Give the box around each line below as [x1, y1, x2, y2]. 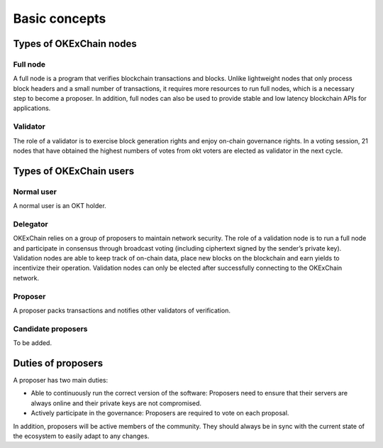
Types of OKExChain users [13, 165, 135, 177]
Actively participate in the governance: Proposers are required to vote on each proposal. [30, 409, 289, 417]
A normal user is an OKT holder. [13, 202, 106, 210]
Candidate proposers [13, 324, 88, 334]
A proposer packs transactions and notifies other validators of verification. [13, 306, 231, 315]
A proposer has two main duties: [13, 376, 109, 385]
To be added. [13, 339, 52, 347]
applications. [13, 104, 51, 113]
